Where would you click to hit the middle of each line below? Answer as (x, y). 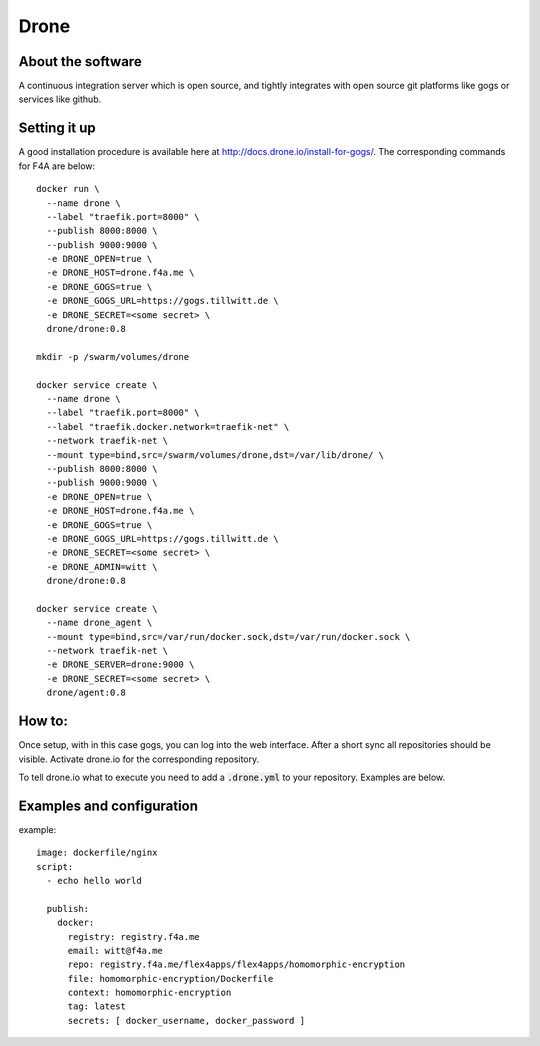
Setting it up (57, 128)
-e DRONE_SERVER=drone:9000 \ (120, 664)
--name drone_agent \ (99, 623)
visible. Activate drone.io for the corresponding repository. (139, 759)
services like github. (60, 99)
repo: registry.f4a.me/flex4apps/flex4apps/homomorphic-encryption (236, 964)
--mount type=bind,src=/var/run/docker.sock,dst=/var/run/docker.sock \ (228, 636)
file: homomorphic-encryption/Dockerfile (170, 978)
